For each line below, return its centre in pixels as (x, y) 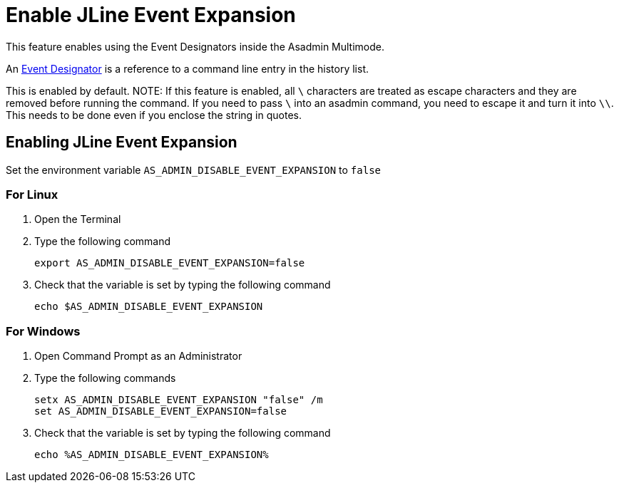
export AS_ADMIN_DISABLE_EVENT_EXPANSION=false (170, 263)
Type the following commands (105, 378)
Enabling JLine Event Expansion (122, 142)
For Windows (43, 331)
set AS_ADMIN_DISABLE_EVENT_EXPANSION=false (161, 411)
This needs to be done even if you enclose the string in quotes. (154, 115)
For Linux (32, 194)
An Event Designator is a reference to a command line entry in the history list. (188, 68)
